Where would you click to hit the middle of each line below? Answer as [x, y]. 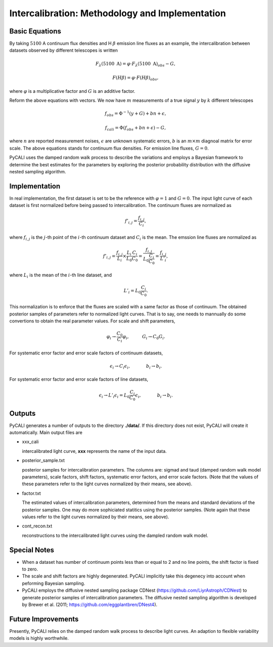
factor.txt [32, 493]
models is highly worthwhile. [39, 638]
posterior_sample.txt [43, 460]
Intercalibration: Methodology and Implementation [118, 13]
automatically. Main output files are [46, 433]
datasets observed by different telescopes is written [64, 50]
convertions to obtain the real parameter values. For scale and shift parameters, [92, 321]
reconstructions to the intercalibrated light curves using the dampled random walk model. [115, 535]
